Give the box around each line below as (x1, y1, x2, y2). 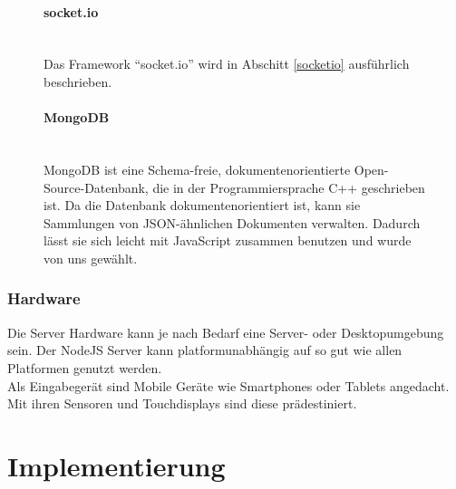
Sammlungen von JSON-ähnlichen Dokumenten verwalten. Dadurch (44, 213, 421, 232)
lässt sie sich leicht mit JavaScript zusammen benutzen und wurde (44, 231, 412, 250)
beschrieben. (44, 72, 112, 91)
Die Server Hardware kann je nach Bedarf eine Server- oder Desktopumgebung (7, 322, 444, 341)
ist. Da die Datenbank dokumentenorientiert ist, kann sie (44, 196, 361, 215)
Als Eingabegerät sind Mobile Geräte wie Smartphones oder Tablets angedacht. (7, 376, 450, 395)
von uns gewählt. (44, 248, 138, 267)
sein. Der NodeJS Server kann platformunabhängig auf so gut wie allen (7, 340, 403, 360)
